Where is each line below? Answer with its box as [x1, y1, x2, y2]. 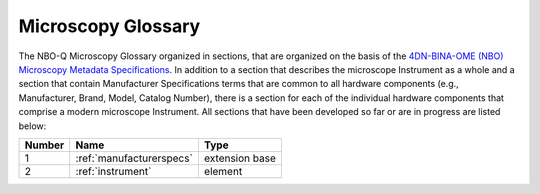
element [203, 164, 243, 178]
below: [18, 120, 47, 132]
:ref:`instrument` [75, 164, 152, 178]
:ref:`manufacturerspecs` [75, 151, 194, 165]
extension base [203, 151, 277, 165]
